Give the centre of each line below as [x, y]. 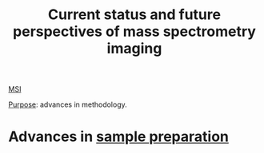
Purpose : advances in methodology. [68, 104]
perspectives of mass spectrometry [134, 31]
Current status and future [134, 15]
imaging [134, 49]
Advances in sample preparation [119, 137]
